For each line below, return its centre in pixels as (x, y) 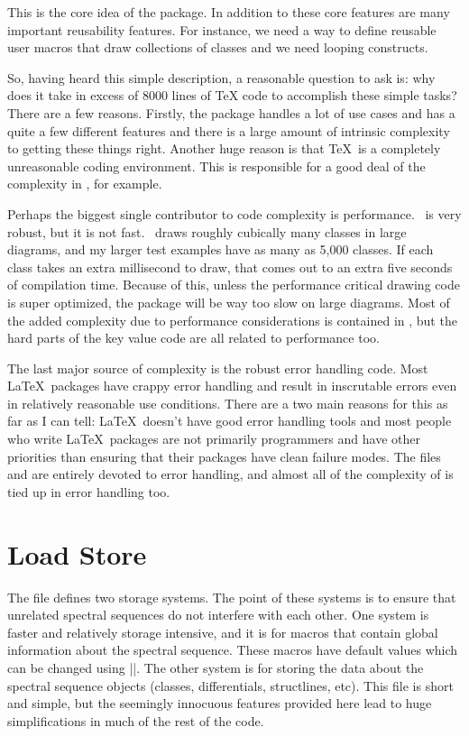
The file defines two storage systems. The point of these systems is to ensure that (232, 597)
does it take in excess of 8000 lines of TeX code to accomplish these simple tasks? (232, 95)
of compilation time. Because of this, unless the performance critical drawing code (234, 285)
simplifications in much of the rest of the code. (136, 720)
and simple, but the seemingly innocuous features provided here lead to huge (220, 703)
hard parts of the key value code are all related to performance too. (193, 338)
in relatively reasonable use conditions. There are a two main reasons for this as (228, 403)
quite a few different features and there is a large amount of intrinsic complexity (229, 130)
